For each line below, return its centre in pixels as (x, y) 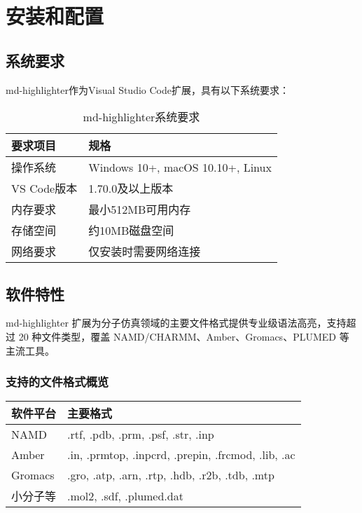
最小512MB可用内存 (140, 210)
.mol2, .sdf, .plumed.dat (125, 495)
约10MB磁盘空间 (131, 231)
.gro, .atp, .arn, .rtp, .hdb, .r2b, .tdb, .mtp (171, 475)
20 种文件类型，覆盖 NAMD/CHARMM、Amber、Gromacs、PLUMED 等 (184, 336)
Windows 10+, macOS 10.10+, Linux (180, 167)
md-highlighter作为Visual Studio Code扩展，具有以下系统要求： (147, 89)
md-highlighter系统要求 (141, 117)
